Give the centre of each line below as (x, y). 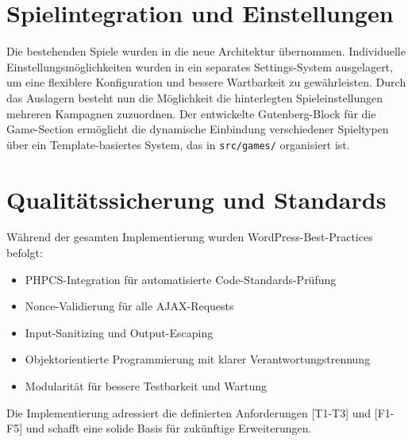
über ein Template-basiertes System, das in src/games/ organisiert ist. (178, 144)
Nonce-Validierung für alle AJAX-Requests (129, 306)
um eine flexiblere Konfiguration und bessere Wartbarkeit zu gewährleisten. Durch (206, 82)
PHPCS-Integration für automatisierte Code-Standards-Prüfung (181, 279)
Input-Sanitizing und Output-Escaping (119, 332)
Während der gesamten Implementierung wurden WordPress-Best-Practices (190, 237)
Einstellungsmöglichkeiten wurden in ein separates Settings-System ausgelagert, (200, 66)
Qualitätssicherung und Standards (196, 199)
